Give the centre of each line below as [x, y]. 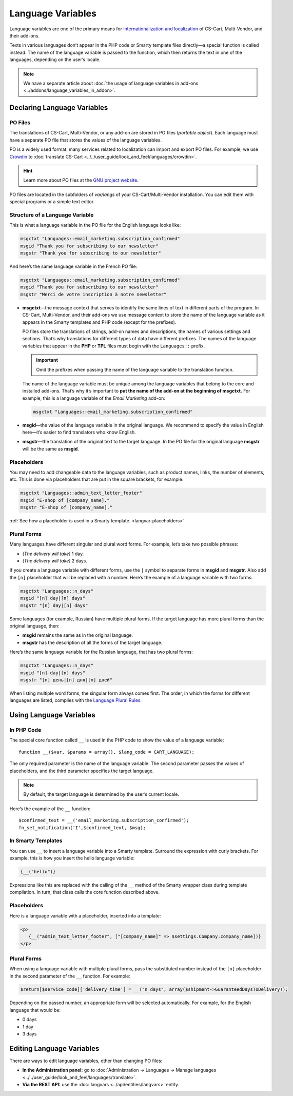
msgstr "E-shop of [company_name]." [66, 507]
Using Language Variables [52, 715]
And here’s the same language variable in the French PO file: [73, 266]
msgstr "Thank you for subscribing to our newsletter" [91, 253]
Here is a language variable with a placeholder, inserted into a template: [85, 915]
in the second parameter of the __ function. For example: [70, 976]
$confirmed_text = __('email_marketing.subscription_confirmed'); [104, 820]
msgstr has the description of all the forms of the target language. [92, 642]
